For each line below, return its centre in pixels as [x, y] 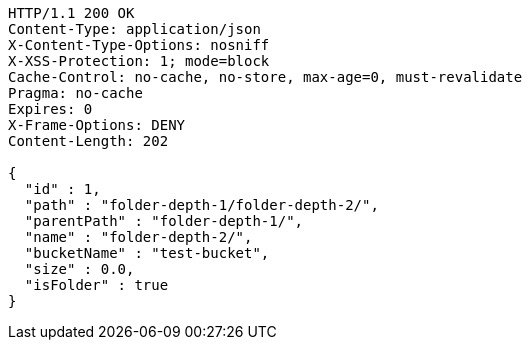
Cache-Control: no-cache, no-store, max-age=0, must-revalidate [265, 77]
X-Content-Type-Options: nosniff [139, 45]
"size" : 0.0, [79, 269]
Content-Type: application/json [134, 29]
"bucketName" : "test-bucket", [147, 253]
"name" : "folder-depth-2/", [138, 237]
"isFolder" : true [96, 285]
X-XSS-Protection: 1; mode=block [139, 61]
